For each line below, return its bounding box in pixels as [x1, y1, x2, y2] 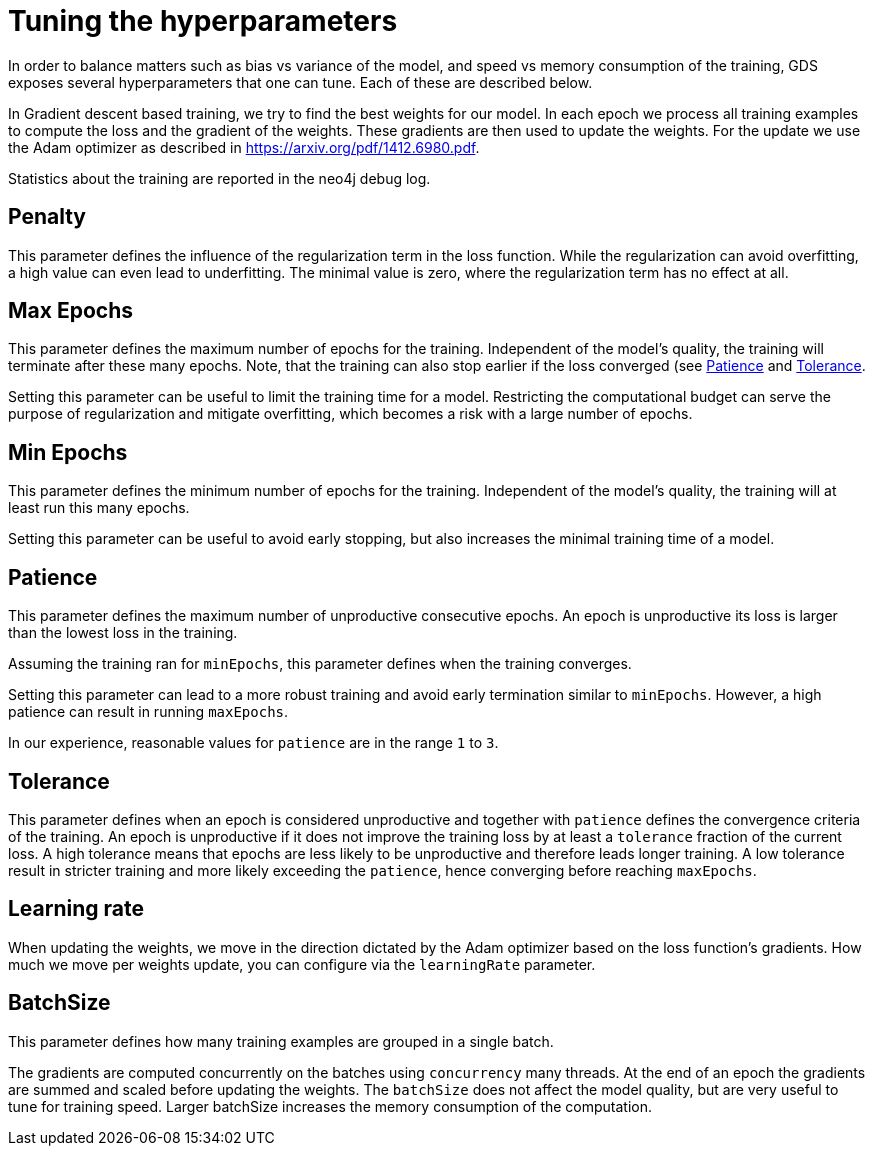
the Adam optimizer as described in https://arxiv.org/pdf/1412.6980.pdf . [8, 138, 480, 156]
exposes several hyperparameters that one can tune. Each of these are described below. [8, 73, 593, 91]
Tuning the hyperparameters [8, 4, 398, 38]
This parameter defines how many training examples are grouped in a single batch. [8, 1032, 554, 1050]
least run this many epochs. [8, 499, 190, 517]
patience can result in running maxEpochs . [8, 703, 289, 721]
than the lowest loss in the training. [8, 624, 238, 642]
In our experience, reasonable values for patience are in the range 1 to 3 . [8, 734, 499, 752]
